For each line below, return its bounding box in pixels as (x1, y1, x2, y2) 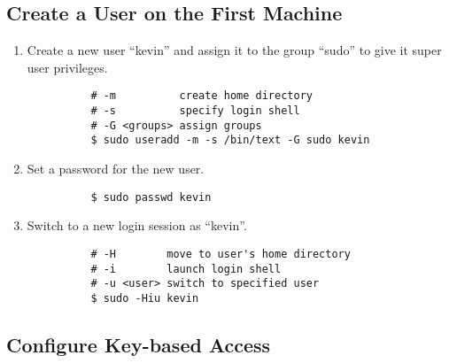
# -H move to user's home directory (90, 247, 351, 260)
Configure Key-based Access (6, 330, 271, 358)
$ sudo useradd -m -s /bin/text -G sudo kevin (90, 134, 370, 147)
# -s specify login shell (90, 104, 300, 118)
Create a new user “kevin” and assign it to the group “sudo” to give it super (27, 41, 442, 59)
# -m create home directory (90, 89, 313, 103)
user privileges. (27, 58, 108, 76)
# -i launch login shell (90, 262, 282, 275)
